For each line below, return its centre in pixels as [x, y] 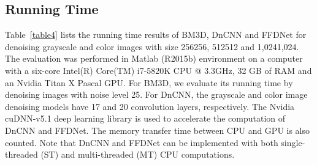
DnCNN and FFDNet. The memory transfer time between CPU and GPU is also [158, 130]
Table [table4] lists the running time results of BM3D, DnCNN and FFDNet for [156, 35]
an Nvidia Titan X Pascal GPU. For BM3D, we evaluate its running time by [149, 82]
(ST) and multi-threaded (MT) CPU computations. [138, 154]
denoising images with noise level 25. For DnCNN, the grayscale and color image [156, 94]
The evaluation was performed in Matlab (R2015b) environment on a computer [154, 58]
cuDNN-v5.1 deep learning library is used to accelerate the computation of [145, 118]
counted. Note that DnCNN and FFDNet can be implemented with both [142, 142]
